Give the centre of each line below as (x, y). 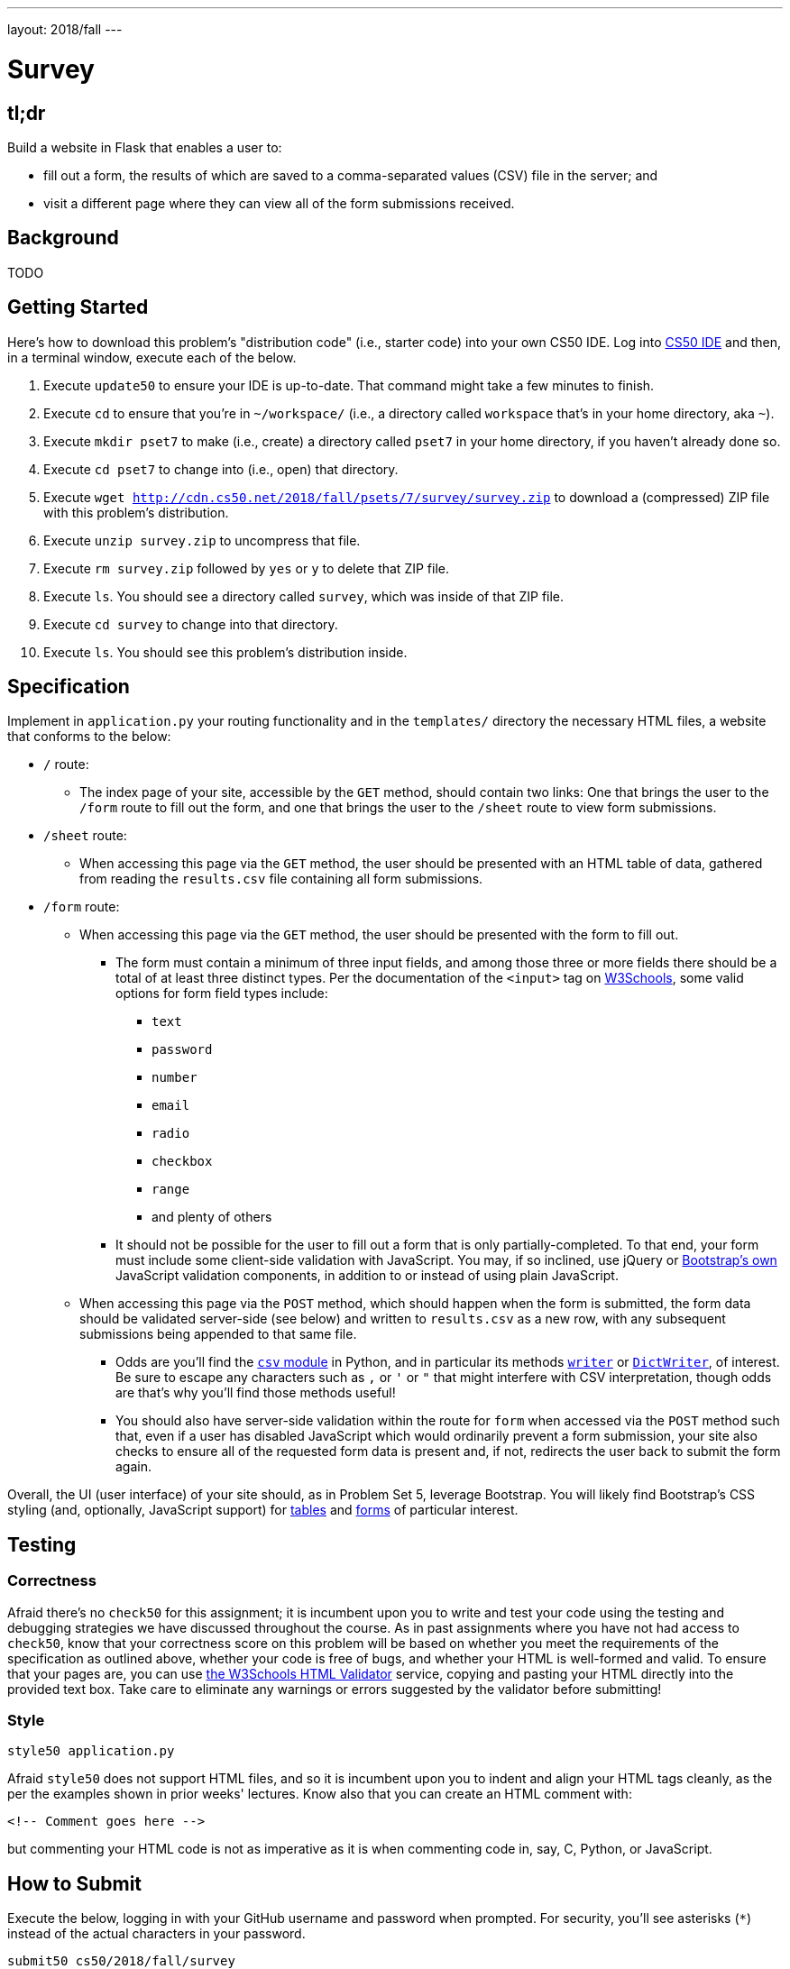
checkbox (182, 1162)
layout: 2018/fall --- (65, 29)
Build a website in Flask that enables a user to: (145, 147)
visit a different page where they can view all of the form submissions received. (279, 203)
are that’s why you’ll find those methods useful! (256, 1393)
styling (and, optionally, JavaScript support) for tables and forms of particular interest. (263, 1510)
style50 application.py (91, 1751)
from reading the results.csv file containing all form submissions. (281, 879)
